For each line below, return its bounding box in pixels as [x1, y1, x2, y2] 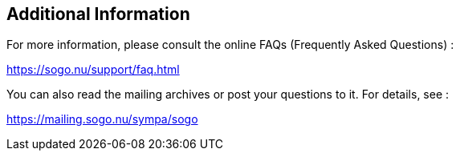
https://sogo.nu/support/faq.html [6, 62, 180, 77]
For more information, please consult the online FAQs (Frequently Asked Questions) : [6, 38, 454, 52]
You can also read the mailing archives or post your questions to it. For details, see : [6, 87, 450, 102]
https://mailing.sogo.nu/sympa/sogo [6, 112, 198, 127]
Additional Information [6, 4, 190, 24]
